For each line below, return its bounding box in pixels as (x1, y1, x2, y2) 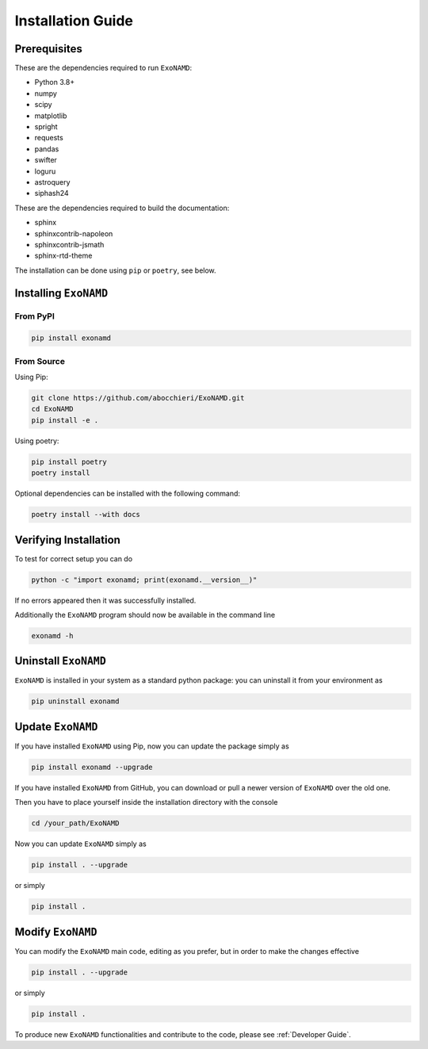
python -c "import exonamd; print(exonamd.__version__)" (31, 575, 258, 584)
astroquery (34, 177, 71, 186)
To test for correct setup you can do (14, 553, 133, 563)
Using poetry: (14, 436, 59, 446)
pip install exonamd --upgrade (31, 762, 154, 771)
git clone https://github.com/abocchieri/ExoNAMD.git (31, 393, 245, 402)
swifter (34, 155, 57, 165)
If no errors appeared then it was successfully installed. (14, 595, 197, 605)
